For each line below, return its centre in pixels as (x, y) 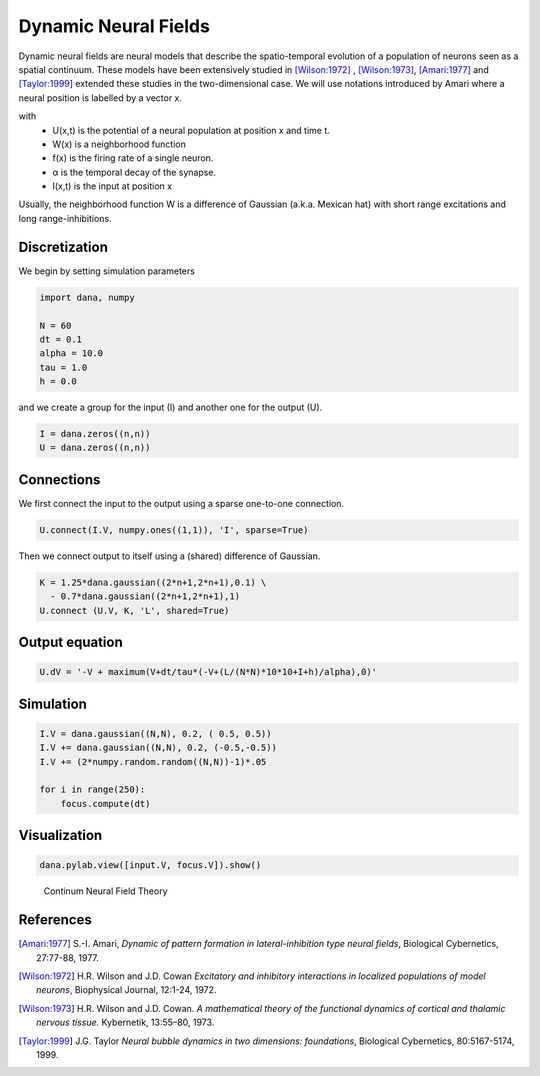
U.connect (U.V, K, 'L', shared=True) (134, 610)
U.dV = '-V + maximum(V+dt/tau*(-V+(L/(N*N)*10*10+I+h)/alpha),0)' (208, 672)
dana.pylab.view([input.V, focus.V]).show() (150, 865)
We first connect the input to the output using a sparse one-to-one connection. (181, 503)
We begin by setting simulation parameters (106, 271)
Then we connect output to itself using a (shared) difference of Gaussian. (169, 556)
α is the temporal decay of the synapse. (134, 172)
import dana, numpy (87, 297)
